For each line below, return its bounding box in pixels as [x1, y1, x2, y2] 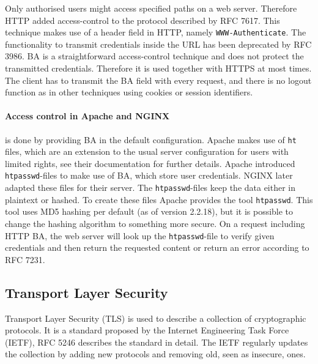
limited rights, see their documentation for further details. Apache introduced [5, 157, 295, 169]
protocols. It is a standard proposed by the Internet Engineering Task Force [5, 324, 289, 336]
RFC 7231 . [5, 253, 45, 266]
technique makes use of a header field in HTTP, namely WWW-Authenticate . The [5, 26, 306, 39]
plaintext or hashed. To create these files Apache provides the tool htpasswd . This [5, 193, 313, 206]
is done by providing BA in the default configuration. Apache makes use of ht [5, 133, 297, 146]
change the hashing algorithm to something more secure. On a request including [5, 217, 305, 230]
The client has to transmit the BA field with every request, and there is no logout [5, 73, 312, 86]
